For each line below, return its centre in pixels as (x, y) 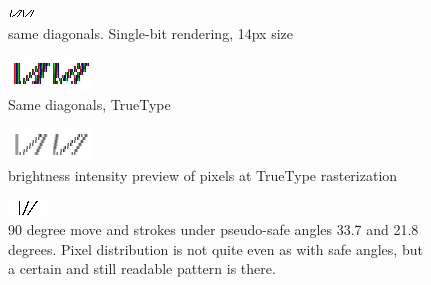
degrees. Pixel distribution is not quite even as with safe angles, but (215, 248)
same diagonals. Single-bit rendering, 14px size (150, 32)
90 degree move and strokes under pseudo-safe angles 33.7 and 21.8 (213, 229)
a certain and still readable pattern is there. (142, 268)
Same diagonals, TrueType (89, 103)
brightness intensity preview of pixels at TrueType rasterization (203, 174)
